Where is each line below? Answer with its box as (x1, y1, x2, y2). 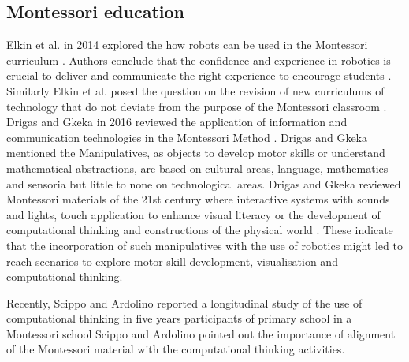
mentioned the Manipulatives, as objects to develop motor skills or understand (6, 144, 385, 161)
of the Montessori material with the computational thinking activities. (6, 341, 345, 357)
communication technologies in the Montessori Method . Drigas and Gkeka (6, 129, 368, 145)
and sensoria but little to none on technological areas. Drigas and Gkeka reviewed (6, 175, 401, 192)
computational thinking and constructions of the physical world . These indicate (6, 222, 393, 238)
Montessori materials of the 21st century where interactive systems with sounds (6, 191, 390, 207)
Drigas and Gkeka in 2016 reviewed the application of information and (6, 114, 348, 130)
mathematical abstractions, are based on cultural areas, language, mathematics (6, 159, 389, 176)
